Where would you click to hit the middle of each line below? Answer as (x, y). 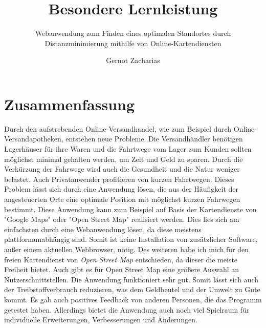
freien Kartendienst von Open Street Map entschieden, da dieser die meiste (121, 259)
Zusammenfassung (70, 104)
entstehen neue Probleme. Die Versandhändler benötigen (154, 139)
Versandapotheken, (34, 139)
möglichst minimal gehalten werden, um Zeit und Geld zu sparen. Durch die (124, 159)
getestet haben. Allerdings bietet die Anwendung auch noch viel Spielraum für (127, 309)
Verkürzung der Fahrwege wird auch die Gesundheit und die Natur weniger (122, 169)
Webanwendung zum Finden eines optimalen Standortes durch (133, 33)
